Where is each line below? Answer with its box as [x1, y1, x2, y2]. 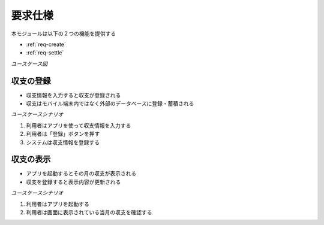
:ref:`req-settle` [26, 49, 64, 56]
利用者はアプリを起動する [26, 200, 89, 208]
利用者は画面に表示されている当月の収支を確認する [26, 209, 152, 216]
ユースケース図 [11, 60, 48, 67]
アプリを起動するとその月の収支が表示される [26, 170, 137, 177]
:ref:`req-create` [26, 41, 66, 48]
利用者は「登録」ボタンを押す [26, 130, 100, 138]
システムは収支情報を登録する [26, 138, 100, 146]
